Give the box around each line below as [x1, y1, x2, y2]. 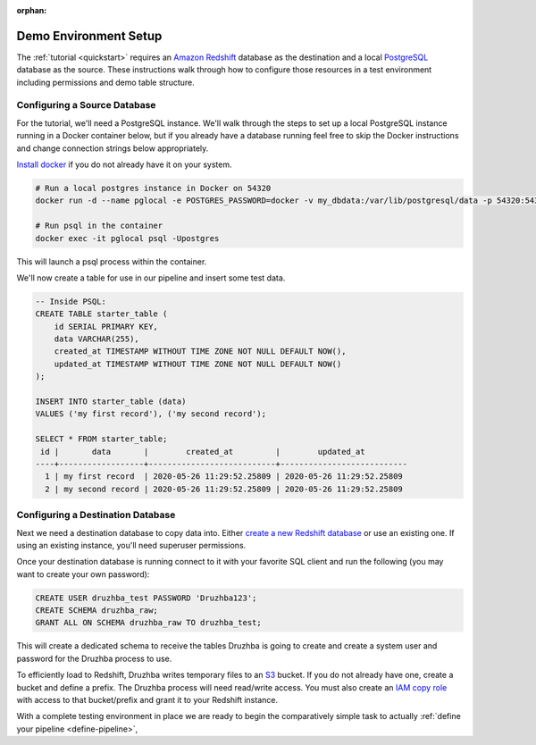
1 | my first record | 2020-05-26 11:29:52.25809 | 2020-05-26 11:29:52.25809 [45, 472, 404, 481]
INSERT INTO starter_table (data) [35, 397, 187, 406]
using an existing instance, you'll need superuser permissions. [16, 540, 247, 550]
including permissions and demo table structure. [16, 77, 196, 88]
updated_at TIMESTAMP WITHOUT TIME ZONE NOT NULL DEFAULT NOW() [54, 358, 342, 369]
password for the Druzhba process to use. [16, 653, 172, 664]
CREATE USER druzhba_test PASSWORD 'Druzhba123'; [35, 592, 257, 603]
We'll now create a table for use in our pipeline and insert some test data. [16, 272, 286, 283]
